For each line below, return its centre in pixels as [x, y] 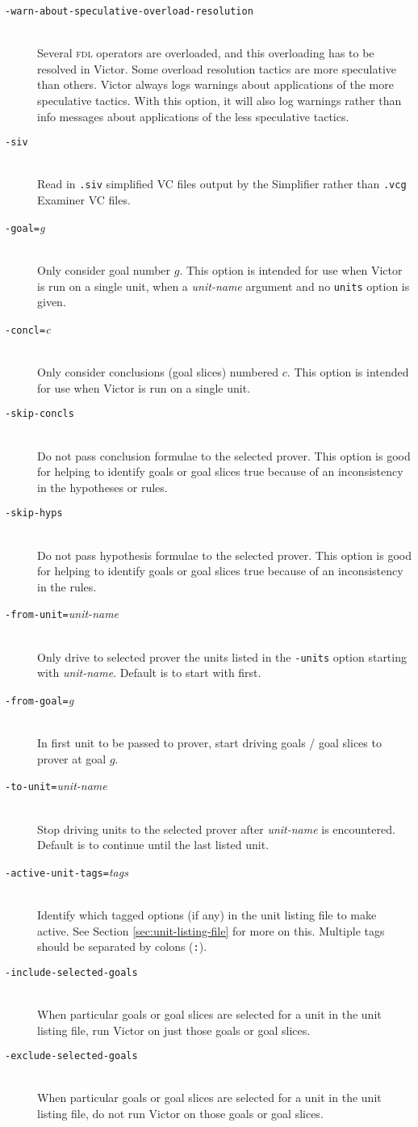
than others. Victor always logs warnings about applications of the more [215, 84]
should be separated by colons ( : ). [122, 946]
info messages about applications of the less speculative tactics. [193, 116]
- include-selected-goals [71, 972]
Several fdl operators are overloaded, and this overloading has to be [206, 53]
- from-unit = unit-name [62, 614]
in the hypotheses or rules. [102, 487]
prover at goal [72, 758]
